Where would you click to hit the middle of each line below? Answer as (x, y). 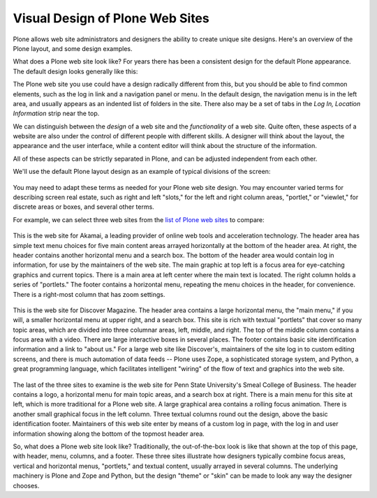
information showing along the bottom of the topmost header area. (109, 434)
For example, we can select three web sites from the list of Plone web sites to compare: (139, 219)
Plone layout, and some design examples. (73, 48)
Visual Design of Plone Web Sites (111, 18)
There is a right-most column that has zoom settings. (89, 294)
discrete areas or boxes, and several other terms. (84, 207)
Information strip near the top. (56, 113)
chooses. (26, 485)
